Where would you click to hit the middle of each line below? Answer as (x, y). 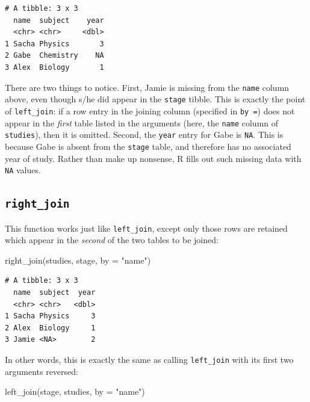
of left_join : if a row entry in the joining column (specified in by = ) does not (150, 110)
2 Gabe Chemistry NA (54, 56)
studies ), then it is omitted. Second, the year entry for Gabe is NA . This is (144, 135)
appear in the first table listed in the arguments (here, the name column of (142, 122)
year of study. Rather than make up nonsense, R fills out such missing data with (153, 158)
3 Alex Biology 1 (54, 67)
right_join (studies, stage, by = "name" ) (78, 260)
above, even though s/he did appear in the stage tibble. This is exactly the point (155, 99)
